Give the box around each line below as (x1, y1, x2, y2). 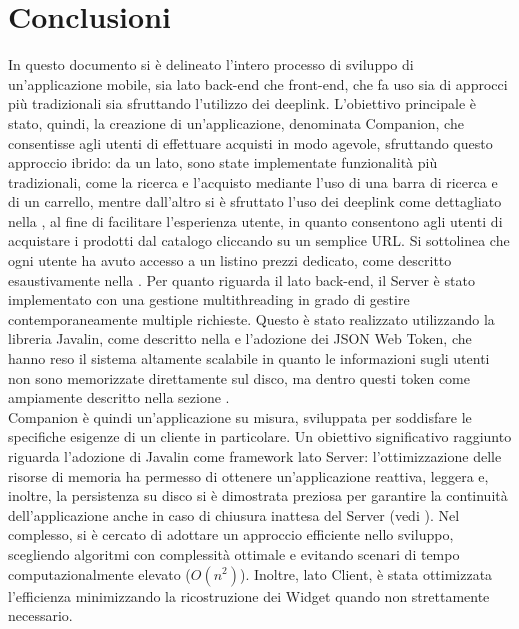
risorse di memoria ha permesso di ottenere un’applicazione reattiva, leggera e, (8, 465, 489, 486)
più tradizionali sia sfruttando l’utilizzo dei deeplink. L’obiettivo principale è (8, 93, 476, 114)
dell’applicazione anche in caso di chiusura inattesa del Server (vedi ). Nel (8, 504, 460, 525)
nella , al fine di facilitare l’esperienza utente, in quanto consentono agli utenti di (8, 210, 503, 231)
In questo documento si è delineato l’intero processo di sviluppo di (8, 54, 414, 75)
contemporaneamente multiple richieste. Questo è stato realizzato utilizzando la (8, 308, 495, 329)
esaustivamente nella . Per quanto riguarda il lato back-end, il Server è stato (8, 269, 475, 290)
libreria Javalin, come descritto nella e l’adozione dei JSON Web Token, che (8, 328, 472, 349)
